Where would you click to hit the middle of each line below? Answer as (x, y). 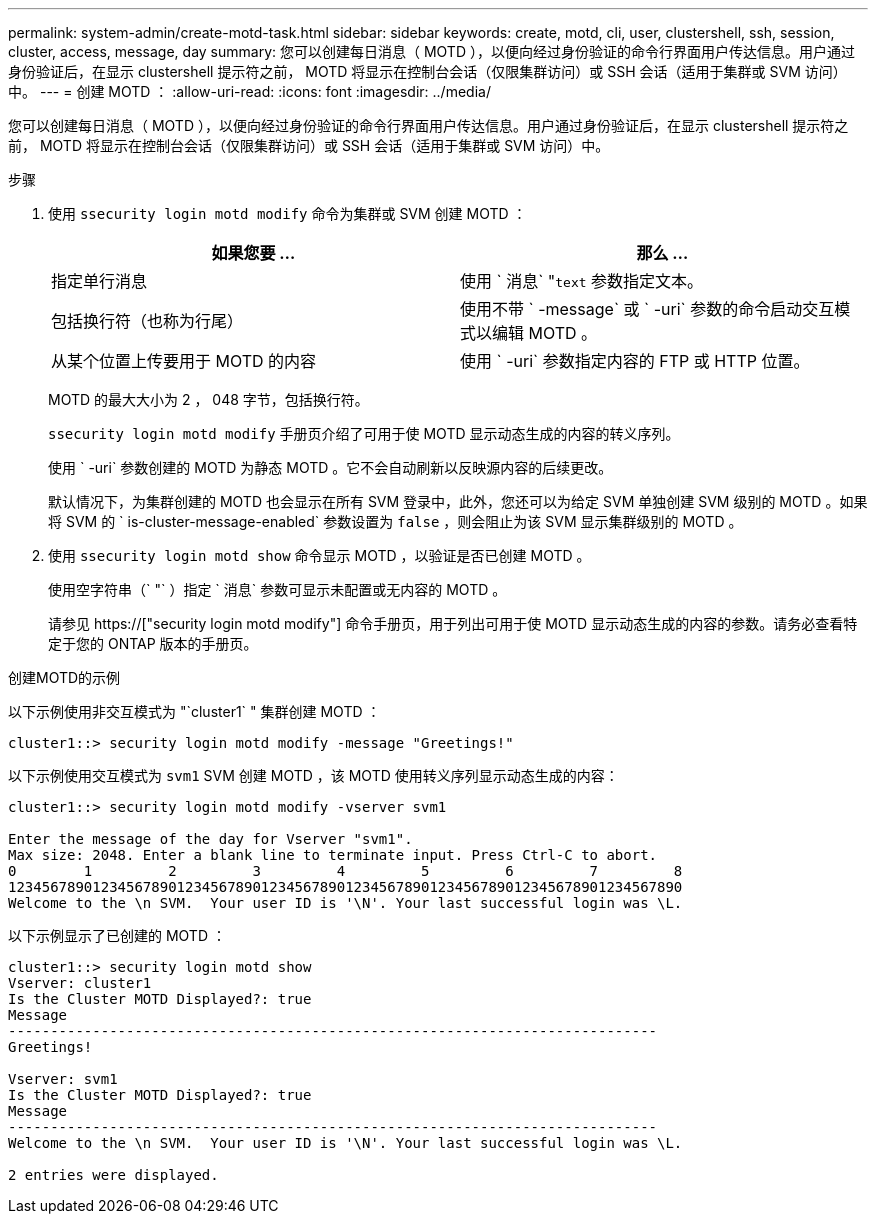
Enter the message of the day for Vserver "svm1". (210, 839)
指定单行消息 (99, 281)
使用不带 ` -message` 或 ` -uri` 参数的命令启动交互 (647, 309)
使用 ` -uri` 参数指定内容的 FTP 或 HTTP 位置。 (635, 361)
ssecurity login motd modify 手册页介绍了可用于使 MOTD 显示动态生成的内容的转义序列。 (364, 433)
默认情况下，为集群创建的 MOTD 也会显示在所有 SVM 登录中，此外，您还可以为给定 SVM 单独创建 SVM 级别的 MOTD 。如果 (458, 501)
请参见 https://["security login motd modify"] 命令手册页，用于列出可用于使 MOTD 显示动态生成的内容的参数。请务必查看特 (453, 623)
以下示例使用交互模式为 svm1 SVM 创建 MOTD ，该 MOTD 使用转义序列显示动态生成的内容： (313, 775)
